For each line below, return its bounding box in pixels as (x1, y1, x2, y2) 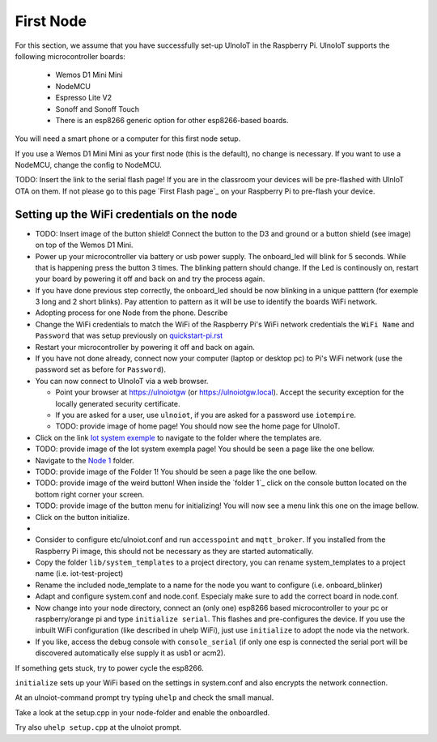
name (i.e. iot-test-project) (35, 569, 124, 578)
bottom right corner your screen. (35, 489, 145, 499)
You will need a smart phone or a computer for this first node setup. (15, 134, 241, 143)
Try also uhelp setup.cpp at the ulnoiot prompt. (15, 723, 182, 732)
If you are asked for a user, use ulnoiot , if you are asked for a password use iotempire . (55, 410, 356, 420)
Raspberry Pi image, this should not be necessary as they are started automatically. (35, 546, 314, 556)
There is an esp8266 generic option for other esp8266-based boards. (55, 115, 289, 125)
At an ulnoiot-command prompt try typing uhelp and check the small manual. (15, 693, 274, 702)
